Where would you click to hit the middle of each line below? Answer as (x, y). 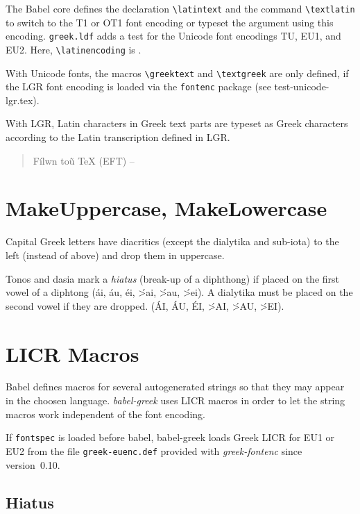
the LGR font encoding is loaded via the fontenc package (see (138, 86)
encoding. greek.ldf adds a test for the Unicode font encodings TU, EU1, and (173, 36)
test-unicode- (302, 86)
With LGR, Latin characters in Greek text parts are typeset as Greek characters (177, 123)
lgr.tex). (23, 100)
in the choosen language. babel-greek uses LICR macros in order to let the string (175, 400)
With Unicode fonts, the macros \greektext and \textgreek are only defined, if (177, 73)
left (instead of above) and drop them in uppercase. (115, 255)
